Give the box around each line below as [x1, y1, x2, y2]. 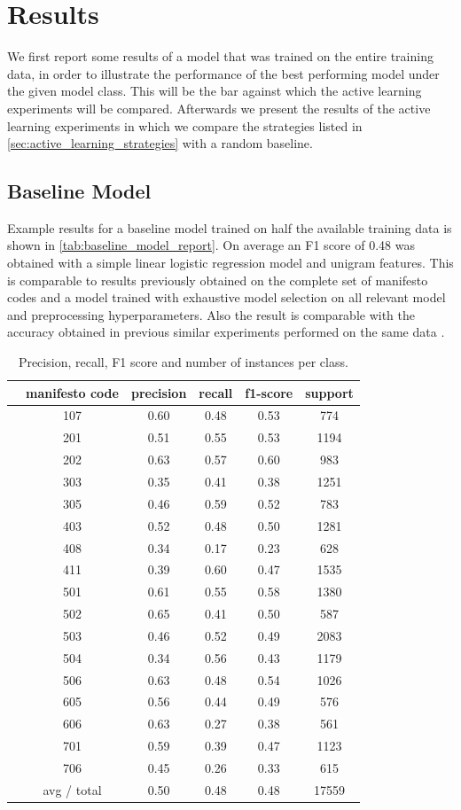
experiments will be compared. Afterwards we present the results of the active [7, 98, 431, 117]
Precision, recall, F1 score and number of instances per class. [18, 353, 348, 371]
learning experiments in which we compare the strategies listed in [7, 116, 363, 135]
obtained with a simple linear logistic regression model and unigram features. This [7, 253, 454, 272]
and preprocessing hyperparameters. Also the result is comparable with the [7, 305, 416, 323]
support [305, 383, 354, 401]
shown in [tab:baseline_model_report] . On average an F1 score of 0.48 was [7, 236, 415, 254]
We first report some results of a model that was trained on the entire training [7, 47, 434, 66]
